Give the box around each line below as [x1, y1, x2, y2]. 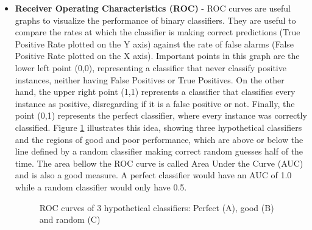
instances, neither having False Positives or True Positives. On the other [15, 73, 285, 86]
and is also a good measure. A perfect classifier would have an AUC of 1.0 [15, 169, 292, 181]
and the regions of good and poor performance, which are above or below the [15, 133, 303, 145]
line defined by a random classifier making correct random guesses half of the [15, 145, 303, 158]
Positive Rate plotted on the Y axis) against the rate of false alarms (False [15, 37, 294, 50]
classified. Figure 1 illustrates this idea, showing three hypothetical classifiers [15, 120, 302, 133]
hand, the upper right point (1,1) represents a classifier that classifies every [15, 85, 296, 98]
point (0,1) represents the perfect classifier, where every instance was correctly [15, 109, 307, 122]
